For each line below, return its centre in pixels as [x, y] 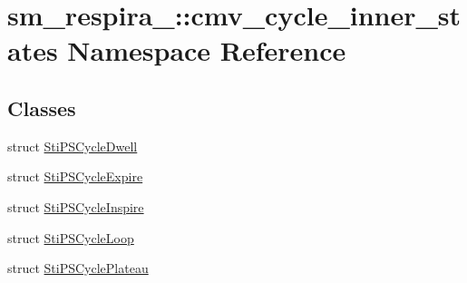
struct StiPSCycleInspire [76, 206]
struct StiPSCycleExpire [75, 176]
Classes [42, 107]
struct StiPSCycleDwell [73, 146]
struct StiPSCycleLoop [71, 237]
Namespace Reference [207, 50]
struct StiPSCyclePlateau [78, 268]
